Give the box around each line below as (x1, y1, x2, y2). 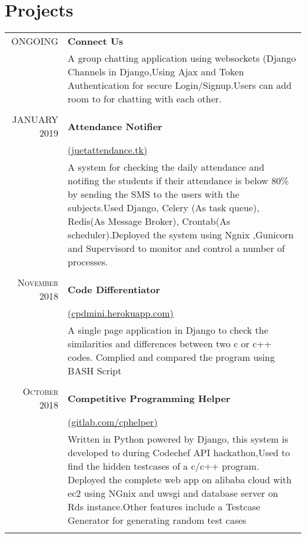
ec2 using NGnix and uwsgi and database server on (68, 486, 278, 500)
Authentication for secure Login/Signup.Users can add (68, 78, 292, 92)
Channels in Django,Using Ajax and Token (68, 65, 244, 79)
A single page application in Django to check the (68, 323, 268, 337)
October (22, 384, 59, 398)
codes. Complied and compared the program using (68, 350, 275, 364)
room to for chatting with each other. (68, 92, 222, 106)
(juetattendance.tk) (68, 143, 148, 157)
